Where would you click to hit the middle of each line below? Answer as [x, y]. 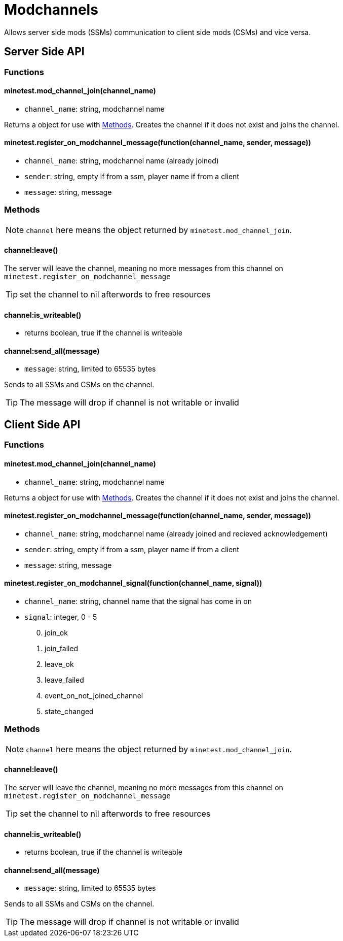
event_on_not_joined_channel [94, 695]
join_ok [56, 632]
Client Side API [42, 424]
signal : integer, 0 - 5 [61, 617]
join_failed [62, 648]
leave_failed [64, 680]
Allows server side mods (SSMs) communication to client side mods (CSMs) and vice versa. [158, 32]
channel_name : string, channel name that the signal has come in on [138, 601]
